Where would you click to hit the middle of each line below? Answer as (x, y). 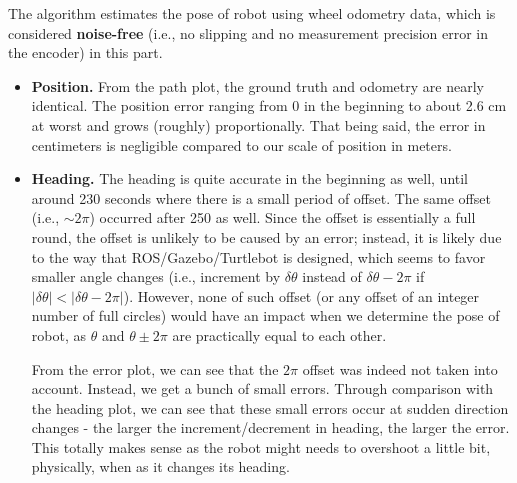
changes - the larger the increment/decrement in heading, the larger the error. (270, 427)
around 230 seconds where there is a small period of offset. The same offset (261, 197)
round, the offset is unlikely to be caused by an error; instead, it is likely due (266, 236)
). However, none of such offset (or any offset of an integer (301, 295)
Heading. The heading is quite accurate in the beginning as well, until (250, 178)
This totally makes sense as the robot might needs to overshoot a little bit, (261, 446)
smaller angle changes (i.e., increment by (156, 276)
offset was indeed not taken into (400, 368)
